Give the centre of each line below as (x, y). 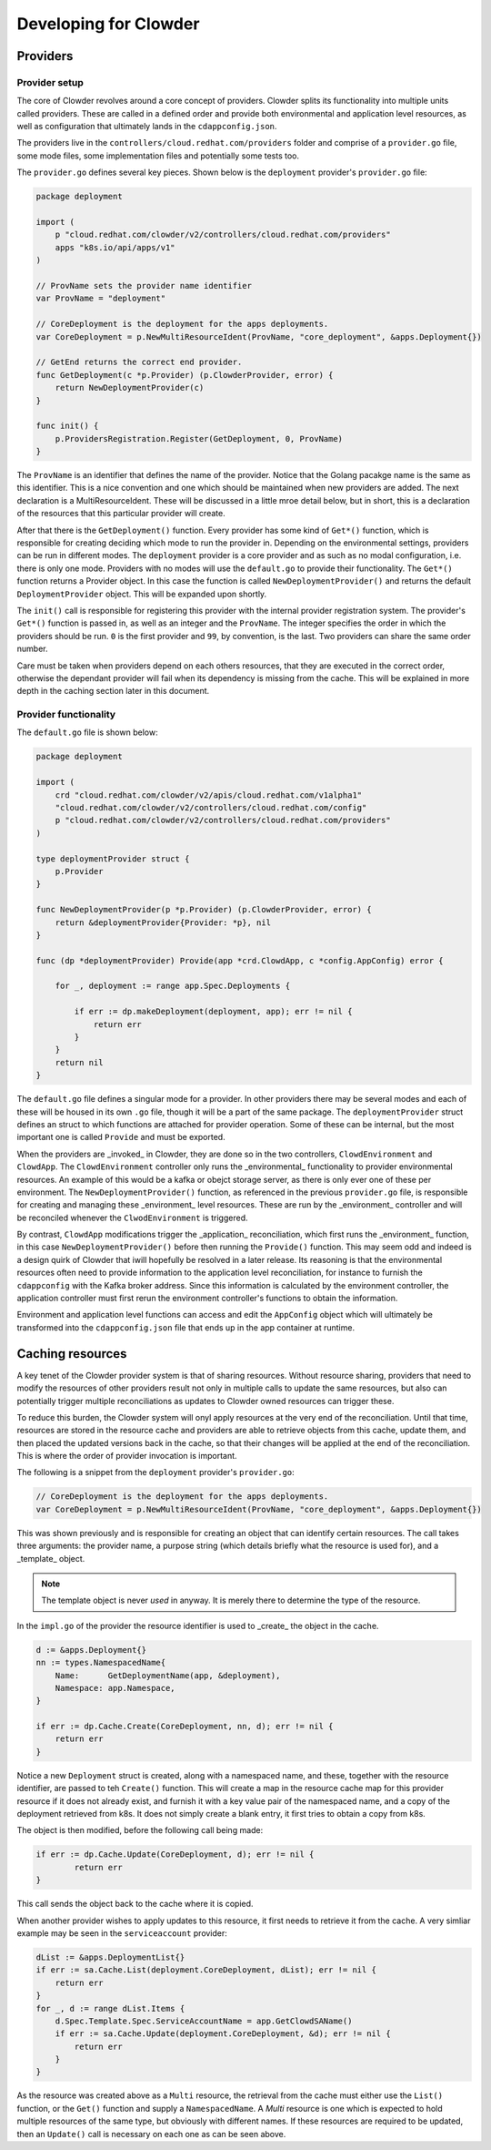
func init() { (67, 426)
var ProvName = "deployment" (101, 299)
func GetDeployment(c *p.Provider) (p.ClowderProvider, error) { (185, 375)
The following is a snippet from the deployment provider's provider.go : (155, 1472)
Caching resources (72, 1354)
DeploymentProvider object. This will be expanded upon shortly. (142, 594)
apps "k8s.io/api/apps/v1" (115, 247)
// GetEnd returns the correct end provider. (139, 362)
